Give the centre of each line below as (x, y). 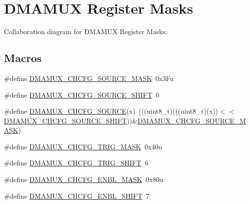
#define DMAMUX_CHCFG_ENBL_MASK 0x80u (84, 179)
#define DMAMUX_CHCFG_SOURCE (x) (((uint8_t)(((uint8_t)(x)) (111, 111)
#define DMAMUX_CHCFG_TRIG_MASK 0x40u (83, 146)
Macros (23, 58)
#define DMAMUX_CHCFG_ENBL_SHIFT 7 (77, 195)
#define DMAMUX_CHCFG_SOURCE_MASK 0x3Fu (89, 78)
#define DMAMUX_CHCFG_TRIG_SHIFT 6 (76, 163)
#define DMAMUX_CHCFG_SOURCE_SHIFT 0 (82, 94)
